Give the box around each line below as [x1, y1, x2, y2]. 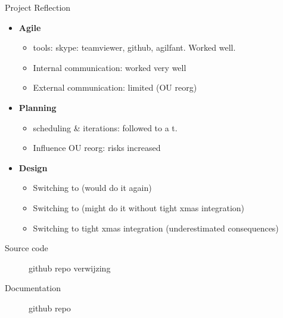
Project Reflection [5, 1, 71, 13]
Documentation [5, 282, 61, 294]
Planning [18, 101, 57, 113]
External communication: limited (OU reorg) [33, 81, 197, 94]
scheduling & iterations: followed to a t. [33, 121, 178, 134]
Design [18, 161, 48, 174]
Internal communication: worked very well [33, 61, 186, 73]
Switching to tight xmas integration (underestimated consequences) [33, 221, 279, 234]
